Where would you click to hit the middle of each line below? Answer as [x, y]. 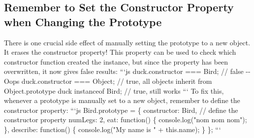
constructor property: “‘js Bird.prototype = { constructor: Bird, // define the [121, 110]
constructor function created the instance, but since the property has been [116, 61]
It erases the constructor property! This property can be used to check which [120, 52]
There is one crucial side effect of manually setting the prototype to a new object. [127, 42]
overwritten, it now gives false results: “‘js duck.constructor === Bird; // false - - [127, 71]
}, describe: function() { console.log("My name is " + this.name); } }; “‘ [112, 129]
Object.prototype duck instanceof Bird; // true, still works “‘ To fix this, [114, 90]
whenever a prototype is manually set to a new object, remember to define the [122, 100]
